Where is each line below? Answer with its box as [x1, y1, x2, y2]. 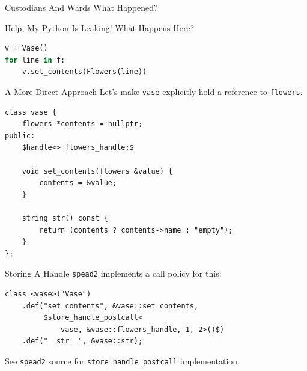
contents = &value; [39, 179, 117, 188]
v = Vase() [5, 44, 48, 53]
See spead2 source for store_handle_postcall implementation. [5, 354, 240, 367]
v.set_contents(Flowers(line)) [22, 67, 147, 76]
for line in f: [5, 55, 65, 64]
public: [5, 131, 35, 140]
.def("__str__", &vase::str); [22, 337, 143, 346]
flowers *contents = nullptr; [22, 120, 143, 129]
